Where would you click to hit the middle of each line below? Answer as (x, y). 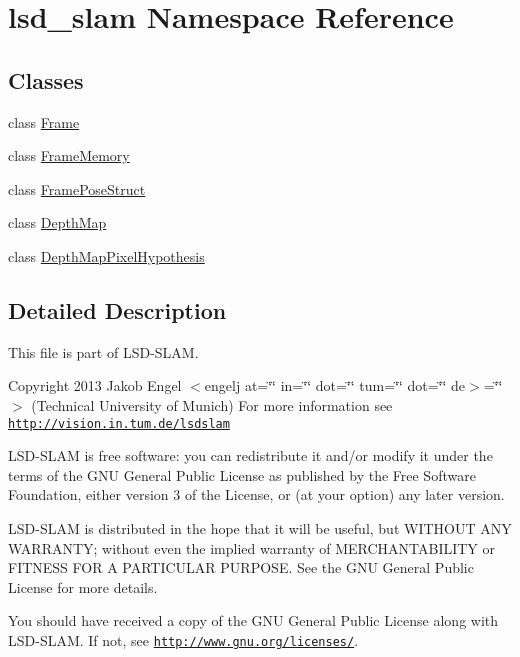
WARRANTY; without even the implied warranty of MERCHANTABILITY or (252, 547)
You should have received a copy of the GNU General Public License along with (253, 620)
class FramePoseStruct (77, 188)
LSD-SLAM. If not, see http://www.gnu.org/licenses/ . (183, 639)
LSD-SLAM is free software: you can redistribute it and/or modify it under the (250, 455)
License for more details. (83, 586)
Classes (46, 79)
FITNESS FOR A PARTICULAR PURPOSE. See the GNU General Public (241, 567)
